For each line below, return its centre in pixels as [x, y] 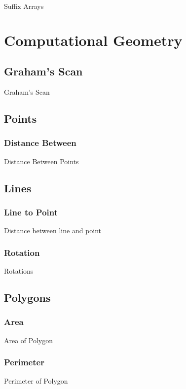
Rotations [19, 271]
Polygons [27, 298]
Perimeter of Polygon [36, 380]
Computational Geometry [93, 40]
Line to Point [31, 212]
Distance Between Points [41, 161]
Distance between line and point [53, 230]
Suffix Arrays [24, 6]
